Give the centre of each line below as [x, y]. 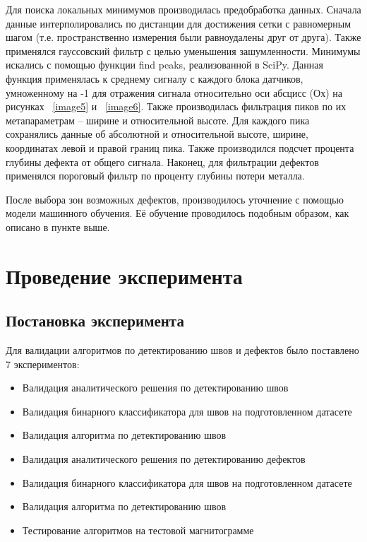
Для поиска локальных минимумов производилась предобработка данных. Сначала [183, 9]
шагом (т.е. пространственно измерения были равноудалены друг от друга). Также [183, 37]
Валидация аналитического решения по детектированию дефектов [164, 459]
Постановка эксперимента [95, 320]
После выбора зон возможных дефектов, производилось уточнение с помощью [175, 199]
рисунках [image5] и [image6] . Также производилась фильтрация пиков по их [176, 106]
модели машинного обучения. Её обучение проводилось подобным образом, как [178, 213]
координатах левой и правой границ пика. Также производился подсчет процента [180, 147]
